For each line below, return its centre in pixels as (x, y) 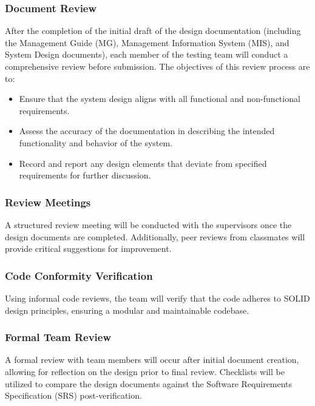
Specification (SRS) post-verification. (73, 395)
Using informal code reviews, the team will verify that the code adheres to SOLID (157, 298)
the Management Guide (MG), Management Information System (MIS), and (147, 42)
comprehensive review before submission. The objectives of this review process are (157, 66)
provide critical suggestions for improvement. (88, 249)
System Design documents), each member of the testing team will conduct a (147, 54)
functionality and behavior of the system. (96, 142)
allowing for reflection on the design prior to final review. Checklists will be (145, 371)
